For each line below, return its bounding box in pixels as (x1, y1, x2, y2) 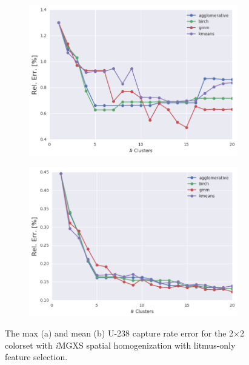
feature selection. (5, 350, 68, 363)
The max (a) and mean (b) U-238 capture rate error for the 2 (5, 327, 234, 340)
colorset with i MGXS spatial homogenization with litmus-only (5, 338, 236, 351)
